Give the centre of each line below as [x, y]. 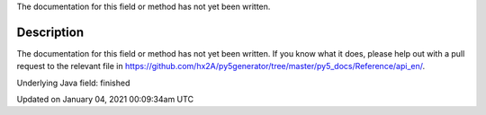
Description [50, 32]
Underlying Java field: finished [73, 83]
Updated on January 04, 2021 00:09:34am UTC [105, 100]
